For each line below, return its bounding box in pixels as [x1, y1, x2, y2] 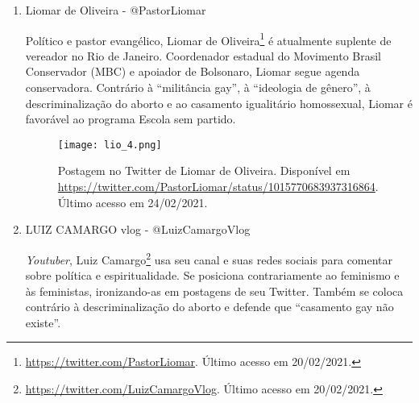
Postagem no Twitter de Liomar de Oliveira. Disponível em [57, 162, 351, 179]
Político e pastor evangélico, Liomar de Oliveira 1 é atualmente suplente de [25, 29, 392, 48]
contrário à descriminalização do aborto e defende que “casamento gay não [25, 298, 394, 315]
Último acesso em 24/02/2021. [57, 193, 208, 210]
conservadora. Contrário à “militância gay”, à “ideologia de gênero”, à [25, 79, 371, 96]
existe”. [25, 314, 61, 330]
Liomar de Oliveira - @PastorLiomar [25, 2, 206, 18]
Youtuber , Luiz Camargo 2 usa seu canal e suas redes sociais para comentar [25, 248, 393, 268]
